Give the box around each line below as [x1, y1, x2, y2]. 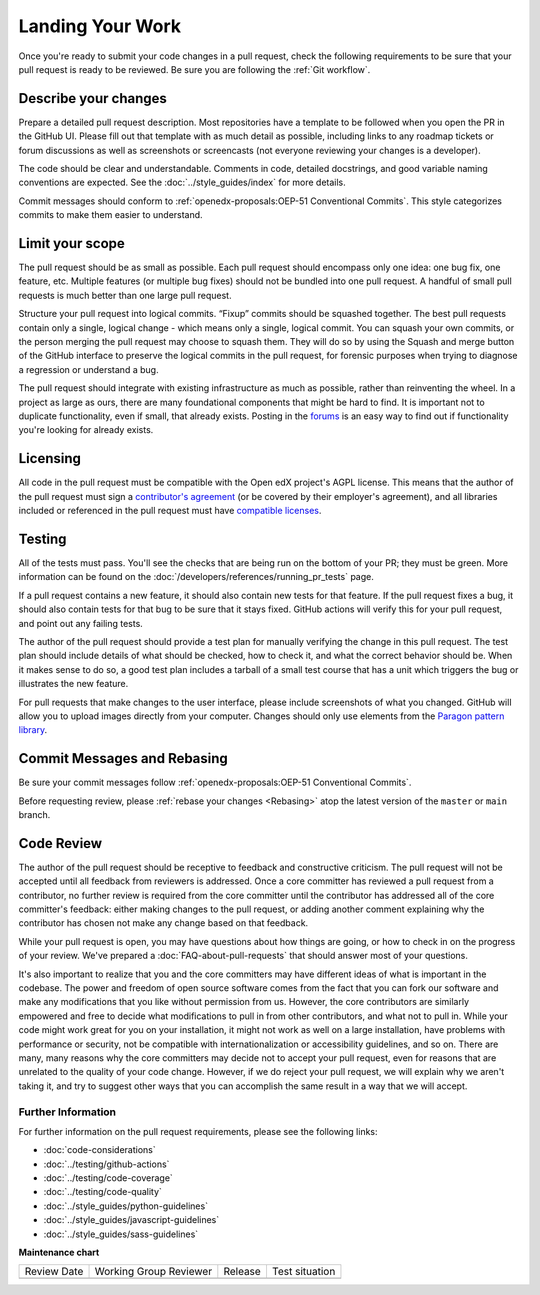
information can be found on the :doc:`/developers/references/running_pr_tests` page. [18, 571, 374, 583]
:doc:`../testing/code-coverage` [43, 1172, 174, 1184]
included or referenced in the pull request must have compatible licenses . [18, 505, 322, 517]
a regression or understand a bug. [18, 363, 159, 375]
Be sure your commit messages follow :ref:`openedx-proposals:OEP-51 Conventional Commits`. [18, 776, 412, 789]
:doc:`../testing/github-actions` [43, 1158, 170, 1170]
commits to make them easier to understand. [18, 209, 204, 221]
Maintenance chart [18, 1246, 100, 1258]
